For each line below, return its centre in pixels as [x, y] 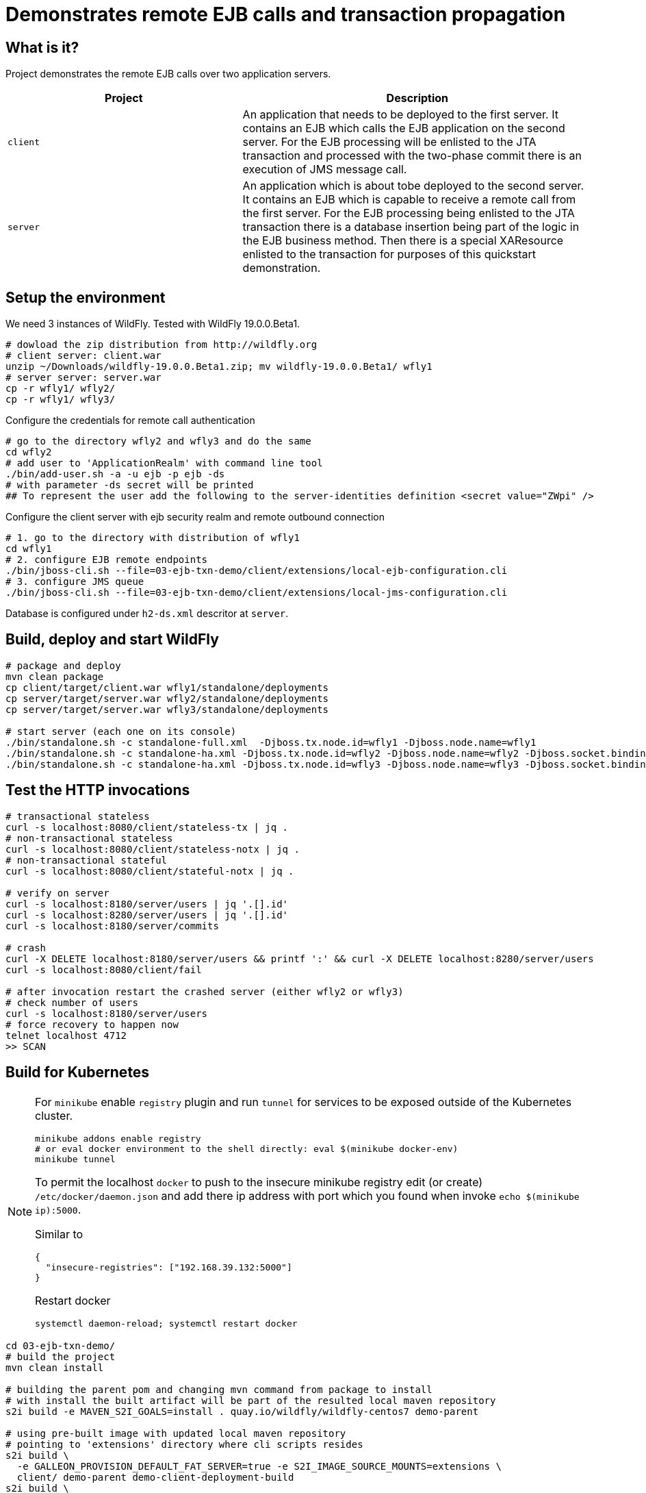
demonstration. [282, 268]
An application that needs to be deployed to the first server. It [400, 115]
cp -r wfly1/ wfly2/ [61, 389]
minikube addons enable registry [118, 1138]
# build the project [61, 1356]
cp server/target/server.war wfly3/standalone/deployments [167, 709]
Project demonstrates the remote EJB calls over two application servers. [168, 74]
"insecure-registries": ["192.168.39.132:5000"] [169, 1267]
